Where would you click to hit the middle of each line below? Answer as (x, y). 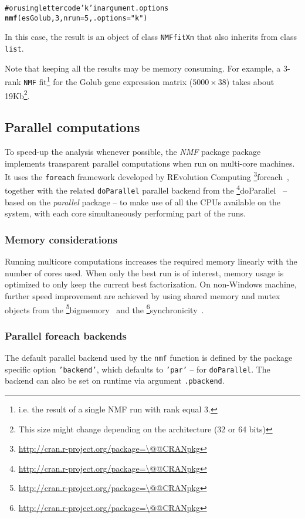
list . (14, 48)
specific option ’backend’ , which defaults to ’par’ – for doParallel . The (138, 369)
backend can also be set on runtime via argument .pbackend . (115, 380)
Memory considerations (61, 239)
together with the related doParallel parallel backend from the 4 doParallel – (146, 189)
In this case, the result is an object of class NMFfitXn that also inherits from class (151, 37)
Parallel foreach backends (66, 335)
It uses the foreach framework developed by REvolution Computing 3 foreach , (147, 176)
